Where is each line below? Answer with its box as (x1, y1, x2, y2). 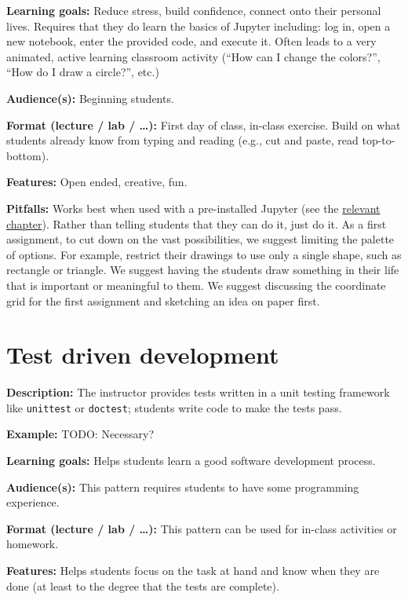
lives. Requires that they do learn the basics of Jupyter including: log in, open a (6, 17, 391, 34)
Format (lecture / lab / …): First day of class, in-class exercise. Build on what (6, 116, 401, 133)
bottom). (6, 147, 49, 163)
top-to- (362, 132, 395, 148)
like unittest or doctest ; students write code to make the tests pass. (6, 399, 342, 415)
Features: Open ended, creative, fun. (6, 174, 188, 190)
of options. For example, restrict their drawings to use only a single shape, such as (6, 246, 402, 262)
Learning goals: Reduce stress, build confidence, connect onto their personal (6, 2, 381, 18)
